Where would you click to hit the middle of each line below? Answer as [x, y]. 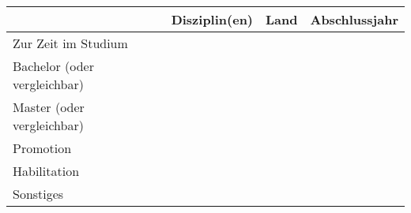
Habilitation [46, 171]
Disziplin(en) [212, 19]
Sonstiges [38, 194]
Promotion [42, 148]
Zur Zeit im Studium [70, 43]
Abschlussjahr [354, 19]
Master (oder [49, 107]
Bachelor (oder [53, 66]
